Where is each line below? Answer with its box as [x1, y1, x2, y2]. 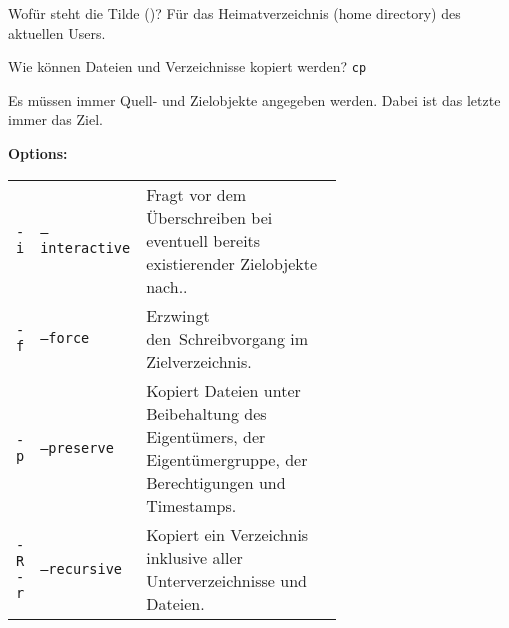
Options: [8, 143, 68, 164]
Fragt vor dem [146, 182, 247, 206]
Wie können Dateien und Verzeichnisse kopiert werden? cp [8, 56, 367, 77]
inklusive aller [146, 545, 243, 569]
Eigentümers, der [146, 424, 266, 448]
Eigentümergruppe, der [146, 447, 308, 471]
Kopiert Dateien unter [146, 378, 301, 402]
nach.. [146, 274, 188, 298]
